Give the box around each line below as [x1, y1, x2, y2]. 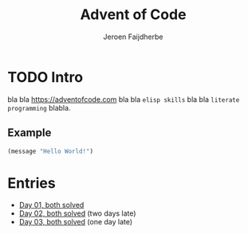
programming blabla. [7, 103, 71, 112]
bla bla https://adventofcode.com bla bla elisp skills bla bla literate [7, 94, 240, 104]
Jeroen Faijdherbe [103, 32, 163, 41]
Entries [7, 174, 57, 192]
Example [7, 126, 52, 140]
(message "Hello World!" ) [7, 147, 93, 155]
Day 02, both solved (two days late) [18, 209, 136, 218]
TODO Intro [7, 68, 84, 86]
